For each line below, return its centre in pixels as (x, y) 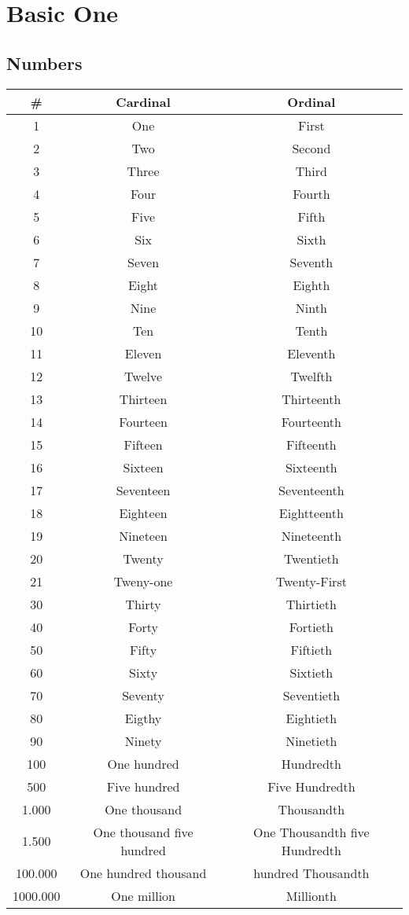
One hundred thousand (143, 873)
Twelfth (311, 376)
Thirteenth (311, 399)
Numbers (44, 62)
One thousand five (143, 832)
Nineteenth (311, 535)
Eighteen (143, 513)
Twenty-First (311, 581)
